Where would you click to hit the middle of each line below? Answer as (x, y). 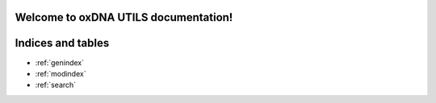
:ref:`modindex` (61, 73)
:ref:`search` (56, 85)
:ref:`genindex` (60, 62)
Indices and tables (62, 43)
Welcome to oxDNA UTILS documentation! (124, 17)
